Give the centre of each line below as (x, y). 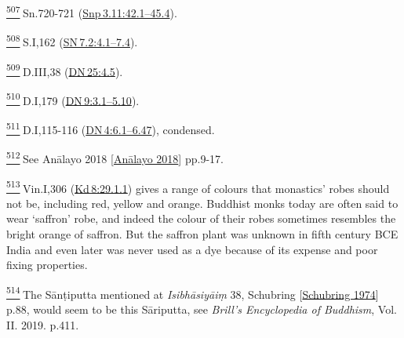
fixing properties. (47, 265)
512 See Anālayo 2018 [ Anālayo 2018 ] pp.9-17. (115, 157)
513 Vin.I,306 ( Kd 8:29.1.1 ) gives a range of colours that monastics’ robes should (198, 187)
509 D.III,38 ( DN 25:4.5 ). (65, 70)
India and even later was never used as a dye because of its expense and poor (192, 249)
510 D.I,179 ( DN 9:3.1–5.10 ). (73, 99)
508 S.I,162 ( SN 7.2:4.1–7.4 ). (72, 40)
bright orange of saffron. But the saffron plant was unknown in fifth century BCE (202, 233)
